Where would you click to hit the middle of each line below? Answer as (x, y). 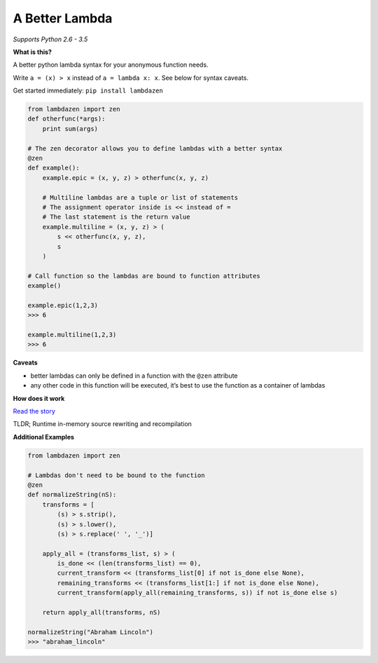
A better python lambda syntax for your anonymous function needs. (111, 65)
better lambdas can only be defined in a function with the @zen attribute (134, 376)
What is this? (33, 52)
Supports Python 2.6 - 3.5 (50, 39)
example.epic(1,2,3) (63, 305)
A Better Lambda (63, 18)
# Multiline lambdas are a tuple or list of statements (140, 197)
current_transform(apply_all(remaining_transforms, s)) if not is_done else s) (197, 593)
